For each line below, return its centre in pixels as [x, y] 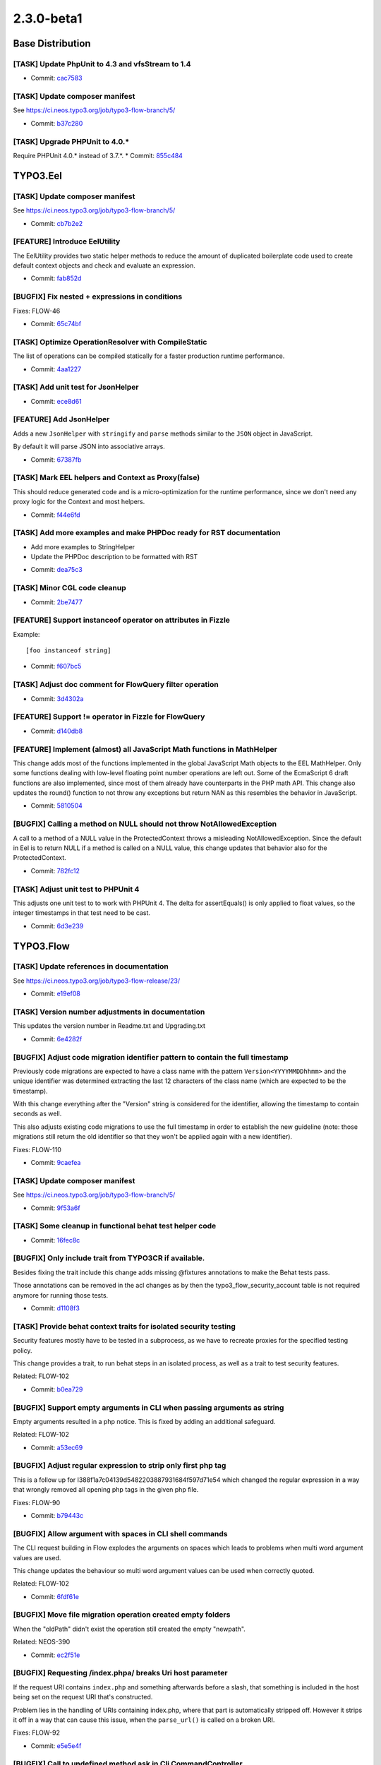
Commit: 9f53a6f [55, 1208]
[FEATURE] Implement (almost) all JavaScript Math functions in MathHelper [145, 749]
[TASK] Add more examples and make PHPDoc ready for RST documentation [147, 533]
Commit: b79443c [57, 1515]
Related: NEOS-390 [42, 1642]
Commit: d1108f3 [55, 1308]
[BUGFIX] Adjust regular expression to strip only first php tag [120, 1466]
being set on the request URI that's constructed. [83, 1697]
